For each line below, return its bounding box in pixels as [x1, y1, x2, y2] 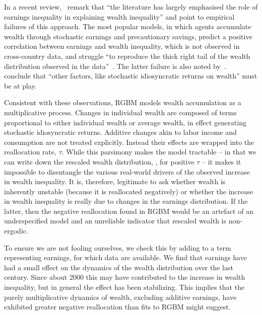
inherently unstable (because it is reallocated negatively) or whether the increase [4, 186, 253, 196]
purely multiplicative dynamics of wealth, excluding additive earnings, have [4, 291, 237, 302]
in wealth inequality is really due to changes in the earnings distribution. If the [4, 196, 248, 206]
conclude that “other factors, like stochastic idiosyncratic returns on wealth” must [4, 70, 257, 81]
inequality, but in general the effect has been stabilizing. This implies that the [4, 282, 245, 292]
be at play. [4, 80, 37, 91]
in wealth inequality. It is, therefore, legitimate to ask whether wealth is [4, 176, 226, 187]
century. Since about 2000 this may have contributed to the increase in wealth [4, 272, 245, 282]
